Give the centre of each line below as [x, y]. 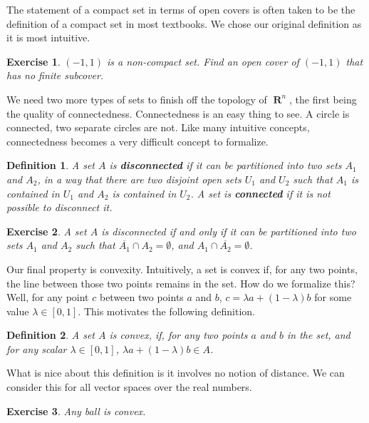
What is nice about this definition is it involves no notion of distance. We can [176, 373]
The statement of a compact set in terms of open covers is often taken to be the [181, 9]
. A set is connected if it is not [260, 193]
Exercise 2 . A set [47, 231]
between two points [141, 297]
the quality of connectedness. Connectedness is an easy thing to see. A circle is [178, 113]
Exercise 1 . [33, 61]
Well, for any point [48, 297]
